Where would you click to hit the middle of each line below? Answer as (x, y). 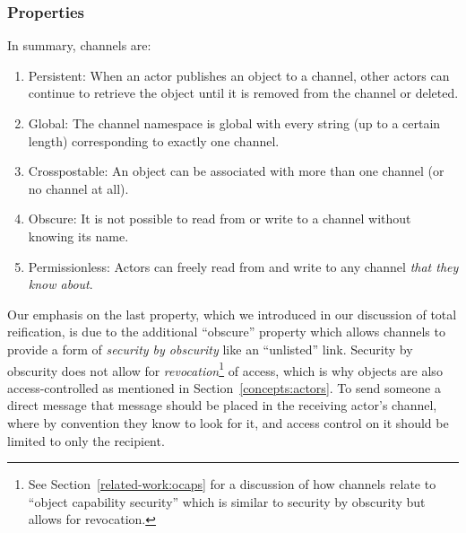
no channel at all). (78, 188)
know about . (60, 284)
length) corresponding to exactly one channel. (154, 140)
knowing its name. (78, 236)
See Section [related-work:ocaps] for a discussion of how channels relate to (232, 484)
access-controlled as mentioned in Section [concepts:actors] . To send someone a (224, 387)
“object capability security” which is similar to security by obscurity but (227, 501)
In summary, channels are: (79, 45)
